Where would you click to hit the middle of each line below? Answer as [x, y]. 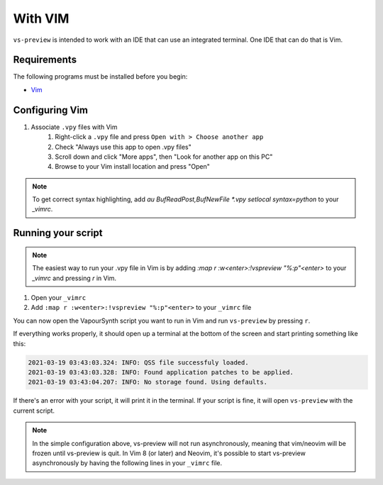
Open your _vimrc [59, 298]
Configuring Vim [51, 110]
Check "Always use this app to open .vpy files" [123, 147]
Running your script [58, 233]
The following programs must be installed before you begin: [100, 77]
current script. [34, 411]
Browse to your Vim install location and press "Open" [133, 167]
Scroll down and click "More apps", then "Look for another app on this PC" [164, 157]
